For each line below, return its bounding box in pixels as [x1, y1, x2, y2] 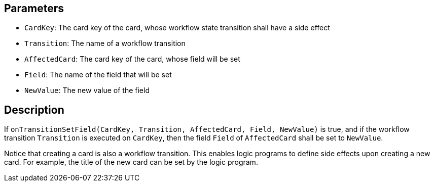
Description [4, 103, 64, 116]
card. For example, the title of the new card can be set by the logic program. [4, 158, 258, 167]
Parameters [4, 2, 64, 15]
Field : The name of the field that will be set [24, 70, 172, 79]
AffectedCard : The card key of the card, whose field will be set [24, 55, 240, 64]
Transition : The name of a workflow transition [24, 39, 186, 48]
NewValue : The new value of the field [24, 86, 150, 95]
